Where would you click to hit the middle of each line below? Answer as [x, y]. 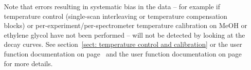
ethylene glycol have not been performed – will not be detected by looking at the [125, 35]
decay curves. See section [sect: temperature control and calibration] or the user [123, 44]
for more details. [28, 63]
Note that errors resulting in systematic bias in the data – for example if [112, 6]
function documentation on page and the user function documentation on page [123, 53]
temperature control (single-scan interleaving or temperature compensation [116, 16]
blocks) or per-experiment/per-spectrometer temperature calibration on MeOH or [125, 25]
